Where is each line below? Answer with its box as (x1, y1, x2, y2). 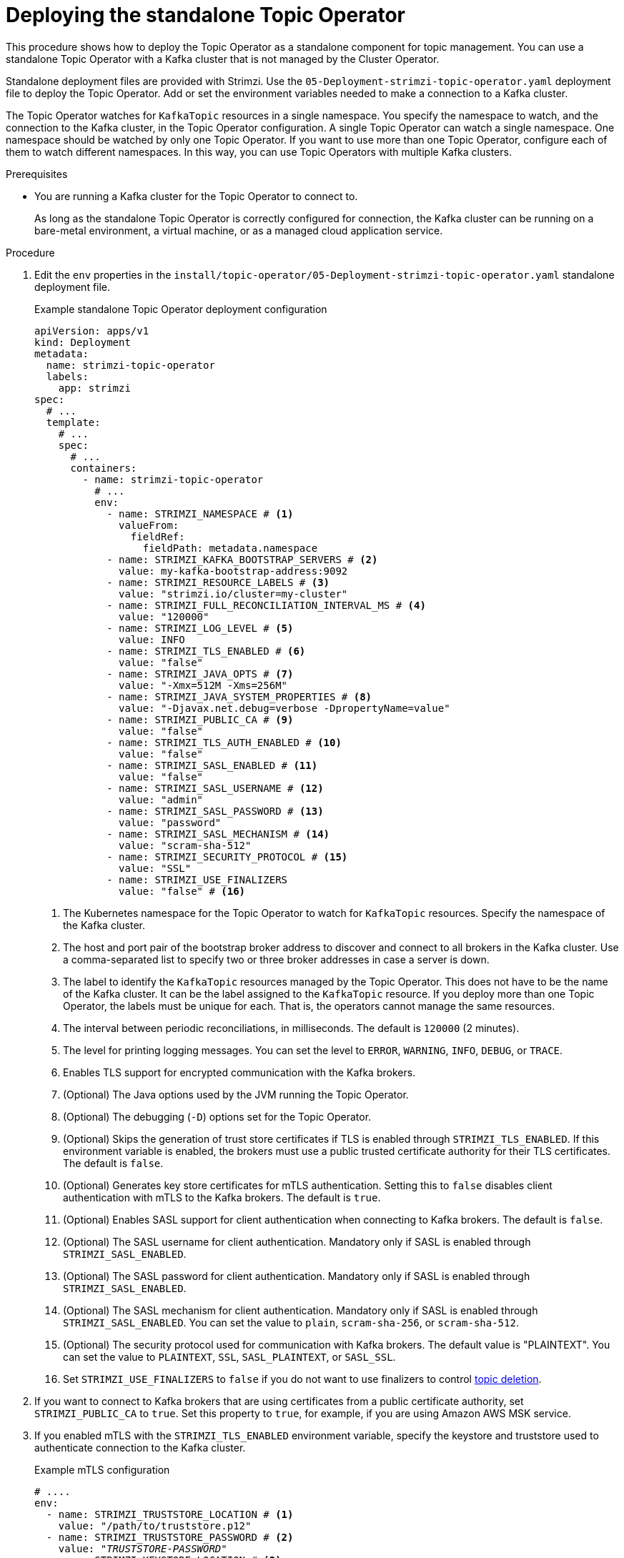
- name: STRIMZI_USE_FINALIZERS (107, 873, 288, 885)
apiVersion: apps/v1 (34, 324, 149, 337)
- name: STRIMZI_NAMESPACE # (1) (107, 507, 294, 520)
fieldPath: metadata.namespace (142, 542, 318, 554)
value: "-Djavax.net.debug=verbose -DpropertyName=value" (119, 702, 450, 714)
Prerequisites (6, 167, 68, 180)
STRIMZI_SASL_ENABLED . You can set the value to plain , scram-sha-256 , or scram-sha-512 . (63, 1316, 519, 1329)
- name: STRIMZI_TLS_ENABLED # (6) (107, 645, 306, 657)
